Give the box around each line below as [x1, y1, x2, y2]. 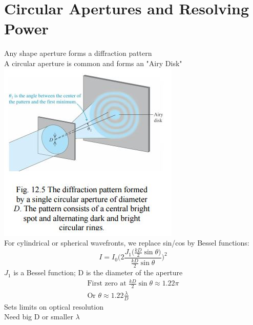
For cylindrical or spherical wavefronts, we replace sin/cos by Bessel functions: [4, 237, 249, 248]
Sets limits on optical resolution [4, 301, 103, 312]
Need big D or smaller [4, 311, 73, 322]
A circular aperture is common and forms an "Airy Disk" [4, 57, 182, 68]
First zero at [87, 280, 126, 288]
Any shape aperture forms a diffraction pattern [4, 48, 152, 58]
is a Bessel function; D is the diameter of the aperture [13, 267, 183, 278]
